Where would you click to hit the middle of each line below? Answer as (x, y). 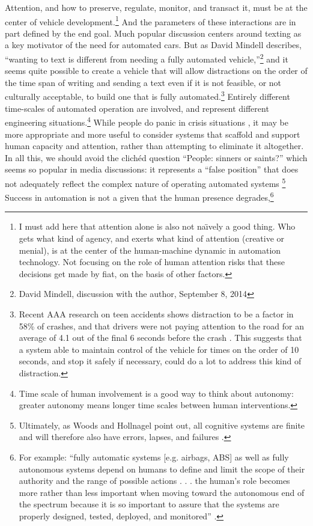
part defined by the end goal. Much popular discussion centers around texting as (153, 33)
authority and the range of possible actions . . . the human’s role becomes (154, 481)
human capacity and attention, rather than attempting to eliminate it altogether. (154, 146)
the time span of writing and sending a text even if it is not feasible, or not (143, 82)
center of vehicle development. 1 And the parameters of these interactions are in (150, 20)
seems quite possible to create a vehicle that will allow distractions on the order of (156, 71)
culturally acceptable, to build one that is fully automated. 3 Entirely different (147, 96)
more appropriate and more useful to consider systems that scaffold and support (153, 134)
